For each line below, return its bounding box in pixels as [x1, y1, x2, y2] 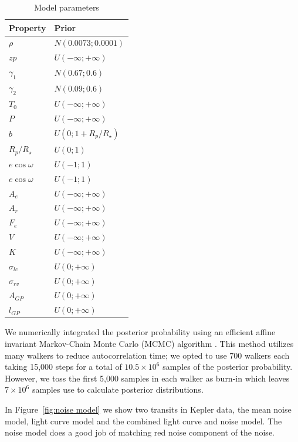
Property [9, 21, 46, 33]
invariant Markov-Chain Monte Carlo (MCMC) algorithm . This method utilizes [5, 337, 294, 349]
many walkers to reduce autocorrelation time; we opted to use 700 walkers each [5, 349, 290, 361]
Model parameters [34, 1, 99, 13]
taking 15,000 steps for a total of [5, 360, 122, 373]
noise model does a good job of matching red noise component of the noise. [5, 426, 275, 438]
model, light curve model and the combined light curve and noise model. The [5, 414, 282, 427]
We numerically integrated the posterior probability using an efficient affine [5, 326, 276, 338]
